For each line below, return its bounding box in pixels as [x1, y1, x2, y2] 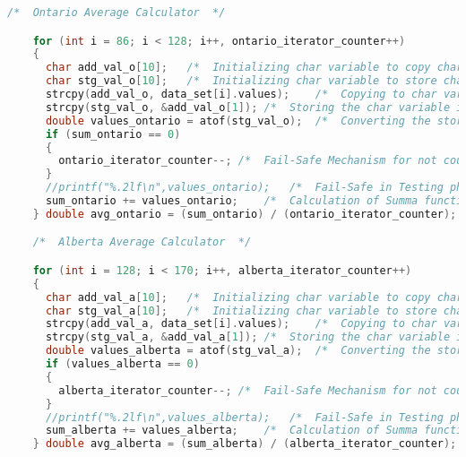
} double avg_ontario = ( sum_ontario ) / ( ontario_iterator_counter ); [32, 207, 457, 220]
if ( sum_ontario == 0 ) [45, 127, 181, 141]
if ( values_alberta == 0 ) [45, 358, 200, 371]
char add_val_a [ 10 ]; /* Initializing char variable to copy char [45, 290, 463, 304]
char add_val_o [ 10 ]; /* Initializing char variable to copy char [45, 61, 463, 74]
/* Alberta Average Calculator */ [32, 236, 252, 249]
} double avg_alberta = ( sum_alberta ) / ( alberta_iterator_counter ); [32, 437, 457, 451]
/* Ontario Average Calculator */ [7, 6, 226, 19]
